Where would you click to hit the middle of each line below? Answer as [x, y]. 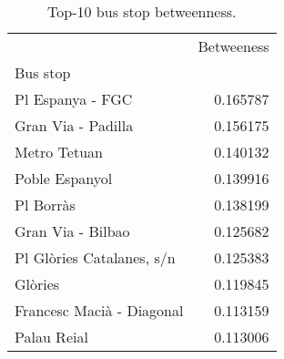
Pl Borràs [45, 205]
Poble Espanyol [64, 178]
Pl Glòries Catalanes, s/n [95, 257]
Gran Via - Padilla [74, 125]
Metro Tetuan [59, 152]
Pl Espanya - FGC [74, 99]
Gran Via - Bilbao [72, 231]
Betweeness [233, 46]
